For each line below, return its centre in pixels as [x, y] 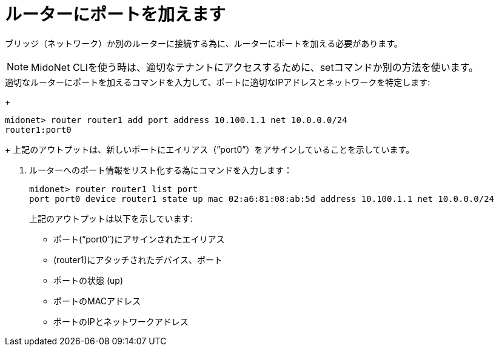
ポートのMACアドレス [97, 301]
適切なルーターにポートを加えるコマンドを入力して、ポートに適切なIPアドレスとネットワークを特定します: [218, 82]
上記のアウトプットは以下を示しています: [111, 218]
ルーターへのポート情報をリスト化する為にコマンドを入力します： [161, 170]
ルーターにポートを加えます [116, 15]
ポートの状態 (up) [89, 280]
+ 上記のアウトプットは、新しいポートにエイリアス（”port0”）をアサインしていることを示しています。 [210, 149]
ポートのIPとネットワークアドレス [121, 321]
